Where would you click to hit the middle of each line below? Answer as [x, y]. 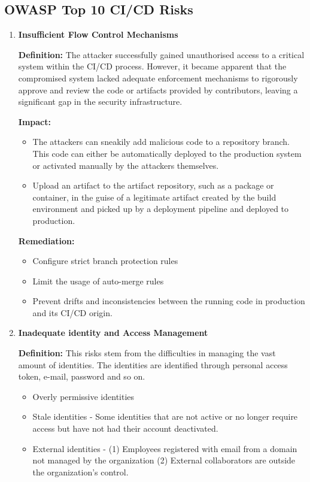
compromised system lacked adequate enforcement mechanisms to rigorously [158, 78]
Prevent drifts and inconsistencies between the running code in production [169, 301]
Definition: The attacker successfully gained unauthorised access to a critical [161, 54]
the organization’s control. [80, 472]
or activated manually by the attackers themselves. [126, 165]
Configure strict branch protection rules [105, 261]
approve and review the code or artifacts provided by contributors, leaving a [158, 90]
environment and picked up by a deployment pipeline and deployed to [161, 209]
